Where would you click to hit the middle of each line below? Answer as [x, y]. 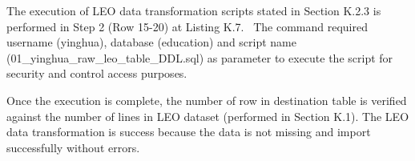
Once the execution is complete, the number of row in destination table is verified [207, 100]
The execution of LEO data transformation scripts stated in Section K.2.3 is [194, 10]
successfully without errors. [73, 147]
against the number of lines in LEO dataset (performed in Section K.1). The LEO [208, 116]
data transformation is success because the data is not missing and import [189, 132]
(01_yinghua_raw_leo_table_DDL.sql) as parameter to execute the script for [200, 57]
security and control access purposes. [97, 73]
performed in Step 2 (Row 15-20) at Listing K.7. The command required [187, 26]
